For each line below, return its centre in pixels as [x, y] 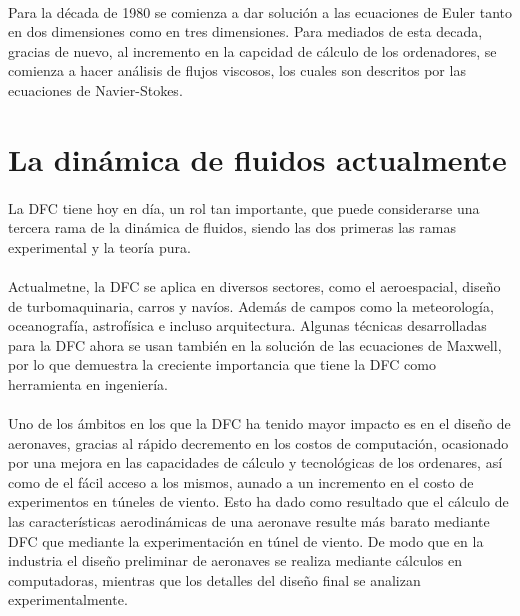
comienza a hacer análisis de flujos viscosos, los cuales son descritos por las [237, 70]
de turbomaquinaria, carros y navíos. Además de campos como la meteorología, [251, 305]
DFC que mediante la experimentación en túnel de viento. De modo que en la [246, 540]
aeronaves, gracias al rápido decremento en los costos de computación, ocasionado [258, 442]
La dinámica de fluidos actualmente [257, 158]
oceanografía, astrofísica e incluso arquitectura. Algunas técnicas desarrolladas [247, 325]
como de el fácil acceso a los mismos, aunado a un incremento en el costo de [241, 481]
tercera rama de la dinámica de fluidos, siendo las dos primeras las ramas [232, 227]
